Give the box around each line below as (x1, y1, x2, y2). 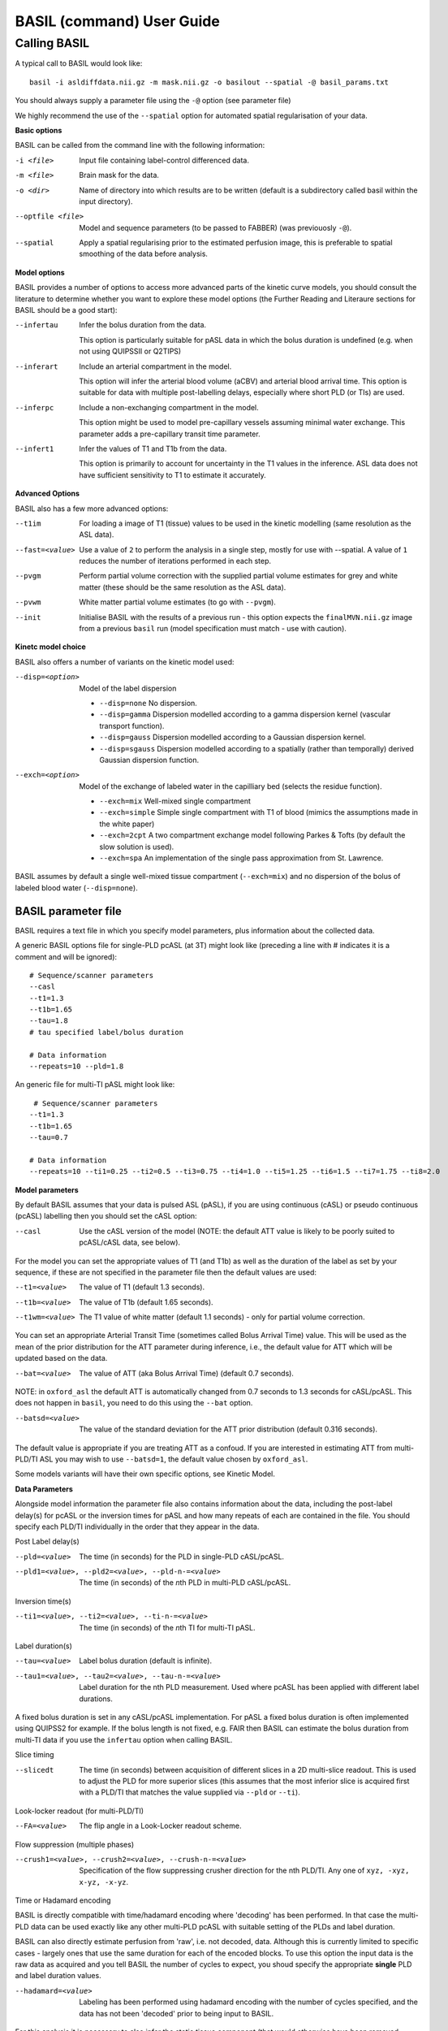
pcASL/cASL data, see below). (79, 1237, 181, 1247)
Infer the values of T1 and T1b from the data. (79, 444, 227, 453)
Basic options (15, 125, 62, 135)
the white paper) (99, 819, 155, 829)
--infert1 (15, 444, 54, 453)
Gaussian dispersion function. (99, 755, 199, 764)
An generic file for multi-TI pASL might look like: (15, 1080, 175, 1089)
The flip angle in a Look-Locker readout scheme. (79, 1821, 242, 1831)
